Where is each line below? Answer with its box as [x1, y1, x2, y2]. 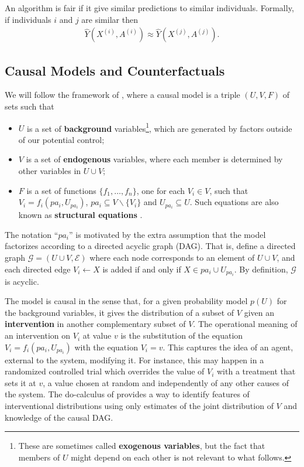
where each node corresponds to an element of [89, 251, 255, 264]
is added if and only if [102, 263, 181, 275]
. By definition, [234, 263, 288, 275]
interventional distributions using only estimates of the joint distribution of [5, 400, 274, 412]
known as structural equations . [18, 209, 143, 221]
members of [18, 451, 60, 463]
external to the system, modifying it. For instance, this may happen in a [5, 353, 264, 366]
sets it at [5, 376, 36, 388]
